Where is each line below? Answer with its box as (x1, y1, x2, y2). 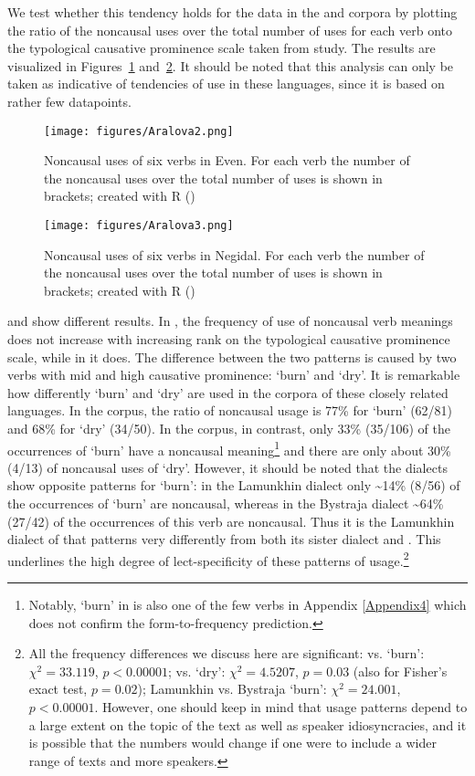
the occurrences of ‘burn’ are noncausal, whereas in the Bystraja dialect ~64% (7, 494, 444, 513)
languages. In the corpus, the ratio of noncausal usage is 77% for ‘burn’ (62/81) (7, 401, 453, 420)
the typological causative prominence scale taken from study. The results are (7, 38, 436, 58)
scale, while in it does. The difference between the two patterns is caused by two (7, 347, 457, 366)
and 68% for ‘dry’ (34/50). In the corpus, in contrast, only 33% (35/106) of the (7, 419, 450, 437)
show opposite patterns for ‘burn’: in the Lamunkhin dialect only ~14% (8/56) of (7, 476, 460, 495)
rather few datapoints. (7, 91, 132, 110)
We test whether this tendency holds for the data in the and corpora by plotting (7, 3, 458, 21)
